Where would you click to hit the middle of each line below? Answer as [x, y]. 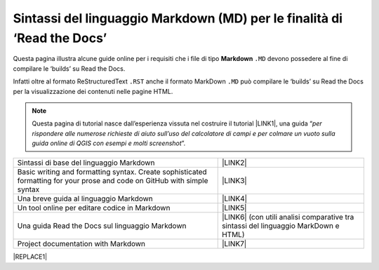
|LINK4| [234, 198]
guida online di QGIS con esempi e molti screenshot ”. [109, 143]
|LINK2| [234, 163]
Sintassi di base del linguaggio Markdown [86, 163]
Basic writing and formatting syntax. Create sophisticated [112, 172]
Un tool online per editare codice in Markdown [94, 208]
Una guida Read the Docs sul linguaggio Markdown [102, 226]
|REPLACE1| [30, 257]
